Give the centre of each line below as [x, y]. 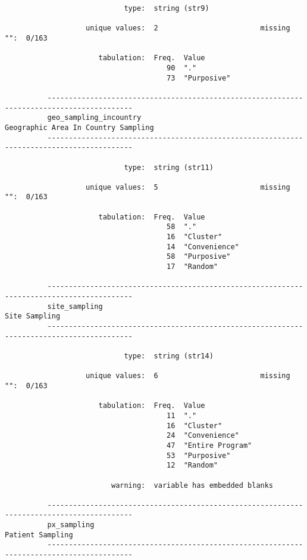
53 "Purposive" [199, 455]
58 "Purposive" [199, 257]
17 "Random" [192, 267]
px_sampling [71, 525]
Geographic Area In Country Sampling [79, 127]
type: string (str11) [169, 167]
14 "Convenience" [203, 247]
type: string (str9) [167, 8]
